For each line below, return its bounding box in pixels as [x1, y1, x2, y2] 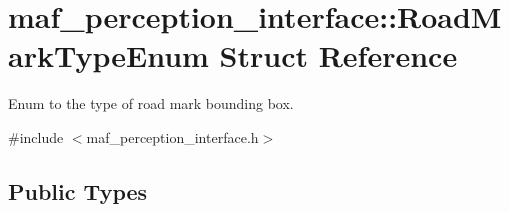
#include [8, 126, 64, 147]
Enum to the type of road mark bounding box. [8, 93, 294, 114]
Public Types [8, 175, 148, 206]
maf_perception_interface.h [86, 126, 259, 147]
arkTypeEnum [8, 35, 209, 76]
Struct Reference [219, 35, 458, 76]
